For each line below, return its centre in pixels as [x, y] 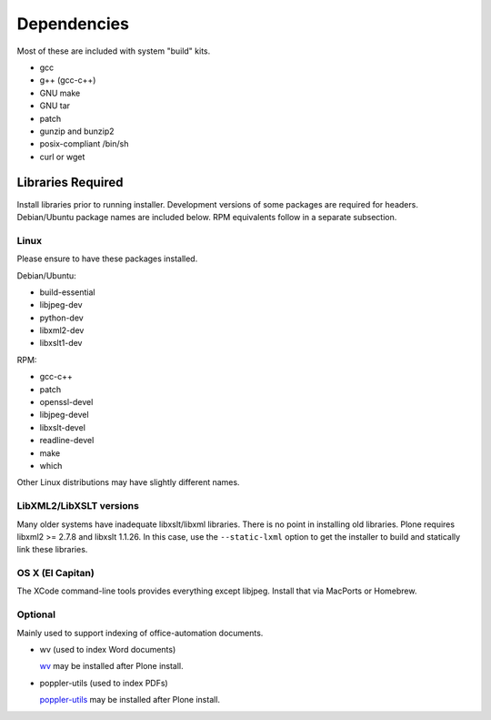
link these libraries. [52, 550]
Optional [36, 614]
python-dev [61, 318]
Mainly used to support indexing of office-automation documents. [140, 633]
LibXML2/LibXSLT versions [78, 506]
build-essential [67, 292]
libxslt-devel [63, 427]
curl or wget [62, 157]
